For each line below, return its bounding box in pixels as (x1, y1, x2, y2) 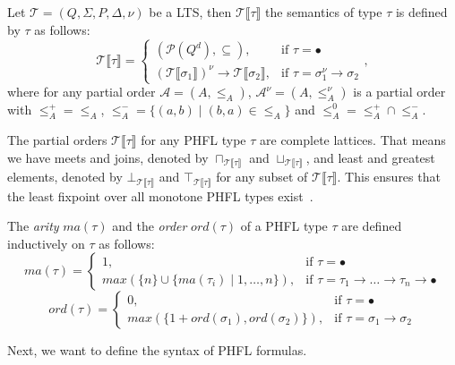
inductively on (7, 233, 85, 252)
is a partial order (353, 82, 446, 101)
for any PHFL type (141, 131, 246, 149)
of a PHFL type (240, 216, 328, 235)
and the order (112, 216, 187, 235)
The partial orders (7, 131, 107, 149)
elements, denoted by (7, 167, 123, 186)
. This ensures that (337, 167, 441, 186)
